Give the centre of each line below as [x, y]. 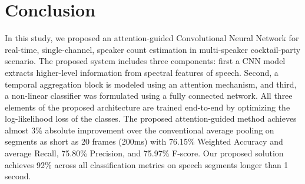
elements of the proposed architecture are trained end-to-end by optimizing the [147, 107]
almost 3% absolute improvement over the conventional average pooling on [140, 130]
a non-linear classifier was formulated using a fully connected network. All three [149, 96]
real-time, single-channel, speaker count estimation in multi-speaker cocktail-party [153, 49]
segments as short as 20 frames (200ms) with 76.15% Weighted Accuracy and [144, 141]
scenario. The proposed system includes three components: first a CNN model [145, 61]
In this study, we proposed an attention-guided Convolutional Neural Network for [152, 38]
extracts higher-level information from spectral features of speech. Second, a [142, 72]
